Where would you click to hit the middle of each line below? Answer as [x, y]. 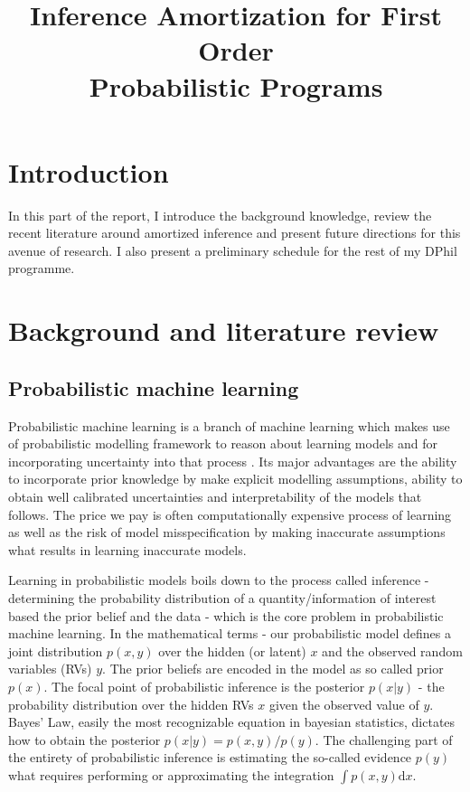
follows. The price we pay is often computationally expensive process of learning [230, 514]
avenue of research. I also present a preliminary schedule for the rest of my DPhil [233, 250]
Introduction [89, 171]
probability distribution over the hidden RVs [131, 704]
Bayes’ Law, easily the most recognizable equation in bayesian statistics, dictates [232, 722]
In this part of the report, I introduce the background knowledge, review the [220, 215]
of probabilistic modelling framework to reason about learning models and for [223, 443]
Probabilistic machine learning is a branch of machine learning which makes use [229, 425]
